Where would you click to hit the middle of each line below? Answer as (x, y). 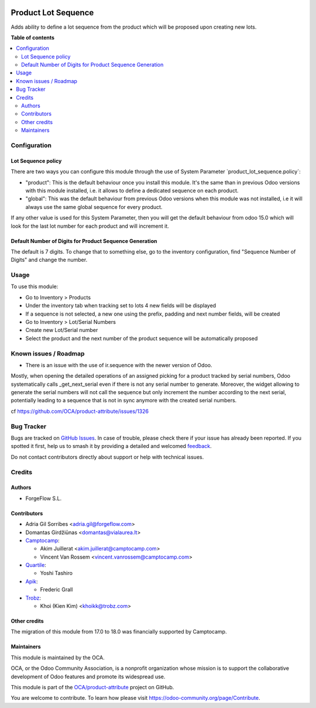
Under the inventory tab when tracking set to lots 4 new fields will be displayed (121, 306)
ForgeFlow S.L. (44, 498)
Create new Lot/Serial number (62, 330)
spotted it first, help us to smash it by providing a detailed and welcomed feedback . (111, 446)
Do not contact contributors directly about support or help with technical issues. (107, 457)
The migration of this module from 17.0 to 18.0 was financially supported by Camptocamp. (119, 632)
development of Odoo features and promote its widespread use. (88, 676)
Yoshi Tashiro (56, 573)
